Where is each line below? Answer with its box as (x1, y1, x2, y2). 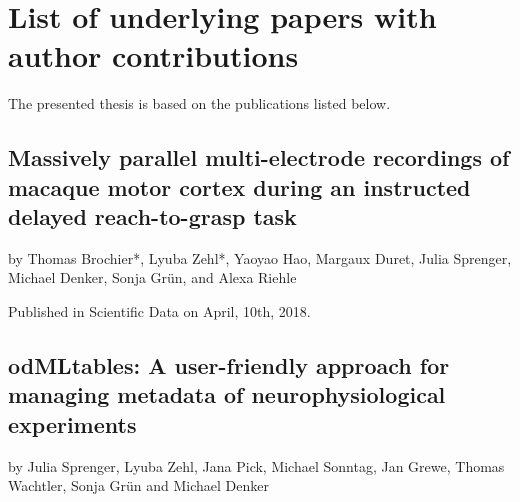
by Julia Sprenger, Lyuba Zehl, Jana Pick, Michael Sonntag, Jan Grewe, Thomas (8, 455, 505, 476)
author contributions (8, 35, 299, 76)
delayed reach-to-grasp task (8, 201, 297, 232)
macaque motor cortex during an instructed (8, 171, 471, 202)
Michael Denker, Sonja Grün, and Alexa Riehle (8, 267, 297, 288)
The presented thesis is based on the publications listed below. (8, 93, 391, 114)
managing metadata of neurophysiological (8, 379, 446, 410)
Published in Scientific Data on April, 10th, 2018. (8, 301, 311, 322)
